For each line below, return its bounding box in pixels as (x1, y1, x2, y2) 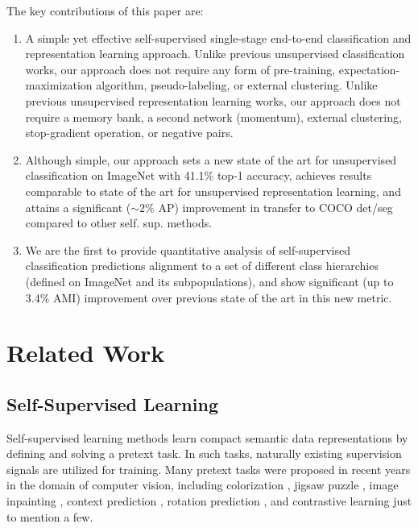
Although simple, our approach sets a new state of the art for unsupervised (25, 151, 397, 168)
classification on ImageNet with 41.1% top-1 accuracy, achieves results (25, 167, 372, 184)
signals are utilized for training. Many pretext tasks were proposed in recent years (6, 460, 411, 477)
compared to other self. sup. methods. (25, 214, 213, 231)
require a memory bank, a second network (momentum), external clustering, (25, 108, 402, 125)
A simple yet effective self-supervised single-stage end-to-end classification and (25, 29, 412, 46)
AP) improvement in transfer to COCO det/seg (158, 198, 393, 215)
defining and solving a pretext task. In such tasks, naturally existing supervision (6, 445, 402, 462)
